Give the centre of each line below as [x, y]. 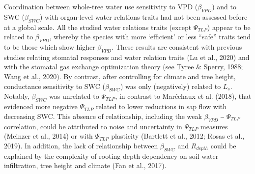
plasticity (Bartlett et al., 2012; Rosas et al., [178, 136]
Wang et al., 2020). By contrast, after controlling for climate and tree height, [120, 76]
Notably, [17, 96]
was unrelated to [74, 96]
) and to [224, 6]
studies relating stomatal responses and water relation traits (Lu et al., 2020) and [127, 57]
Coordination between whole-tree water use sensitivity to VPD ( [101, 6]
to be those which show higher [50, 46]
